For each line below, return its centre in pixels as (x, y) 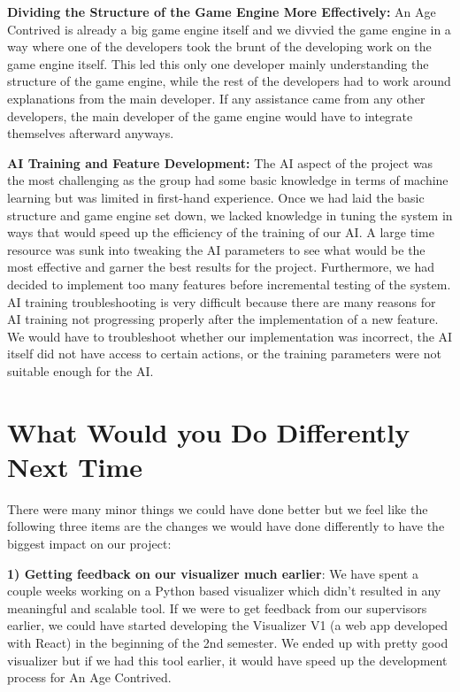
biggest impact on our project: (89, 543)
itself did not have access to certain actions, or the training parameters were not (224, 354)
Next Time (75, 466)
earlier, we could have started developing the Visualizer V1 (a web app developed (228, 625)
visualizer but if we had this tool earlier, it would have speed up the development (227, 660)
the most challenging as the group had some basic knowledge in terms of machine (228, 180)
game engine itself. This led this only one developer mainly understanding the (218, 63)
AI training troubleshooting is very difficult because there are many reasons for (222, 301)
